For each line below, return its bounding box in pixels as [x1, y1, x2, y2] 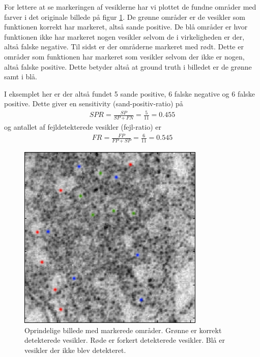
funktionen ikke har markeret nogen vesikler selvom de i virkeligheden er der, [4, 31, 245, 42]
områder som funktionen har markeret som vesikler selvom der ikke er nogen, [4, 51, 245, 62]
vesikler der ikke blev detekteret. [24, 345, 126, 355]
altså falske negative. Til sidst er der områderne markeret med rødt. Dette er [4, 41, 244, 52]
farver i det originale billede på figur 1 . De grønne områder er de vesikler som [4, 11, 245, 22]
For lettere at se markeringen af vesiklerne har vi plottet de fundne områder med [4, 2, 256, 12]
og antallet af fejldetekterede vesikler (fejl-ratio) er [4, 122, 162, 132]
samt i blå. [4, 71, 38, 82]
